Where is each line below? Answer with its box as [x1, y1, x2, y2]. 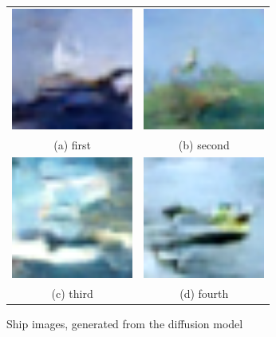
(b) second [178, 136, 230, 153]
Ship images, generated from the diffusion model [6, 315, 243, 331]
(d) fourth [179, 284, 229, 301]
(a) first [53, 136, 91, 153]
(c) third [51, 284, 93, 301]
